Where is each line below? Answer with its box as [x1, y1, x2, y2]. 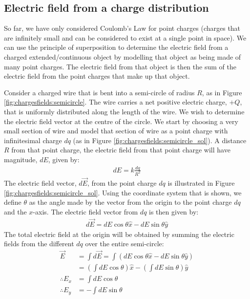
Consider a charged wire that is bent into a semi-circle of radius [4, 87, 195, 97]
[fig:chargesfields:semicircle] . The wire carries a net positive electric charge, [4, 97, 227, 107]
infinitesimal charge [4, 135, 62, 145]
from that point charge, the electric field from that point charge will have [11, 145, 230, 155]
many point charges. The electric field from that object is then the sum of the [4, 61, 236, 71]
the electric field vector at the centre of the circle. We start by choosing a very [4, 116, 238, 126]
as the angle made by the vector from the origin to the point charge [29, 197, 232, 207]
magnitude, [4, 154, 38, 164]
